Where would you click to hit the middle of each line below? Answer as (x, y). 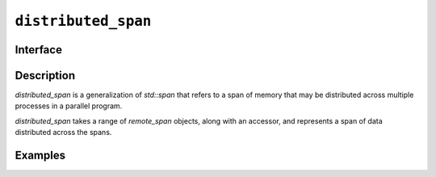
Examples (40, 156)
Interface (38, 50)
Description (45, 76)
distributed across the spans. (63, 133)
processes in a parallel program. (69, 106)
